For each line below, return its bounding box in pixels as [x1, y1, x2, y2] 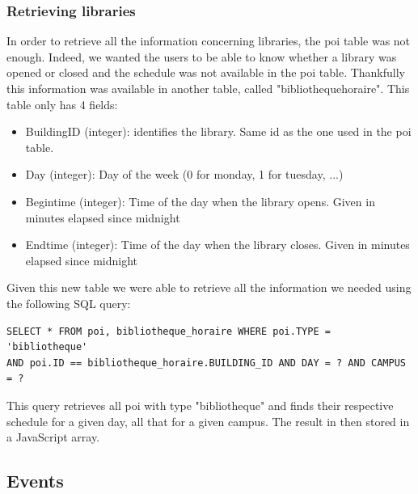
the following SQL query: [6, 294, 131, 311]
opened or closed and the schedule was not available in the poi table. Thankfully [6, 64, 406, 81]
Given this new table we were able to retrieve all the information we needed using [6, 279, 412, 296]
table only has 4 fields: [6, 95, 118, 112]
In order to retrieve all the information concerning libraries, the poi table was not [6, 32, 411, 49]
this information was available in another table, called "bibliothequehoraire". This [6, 80, 410, 96]
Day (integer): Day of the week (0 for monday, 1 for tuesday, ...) [25, 166, 344, 183]
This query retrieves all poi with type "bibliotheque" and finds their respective [6, 396, 394, 413]
